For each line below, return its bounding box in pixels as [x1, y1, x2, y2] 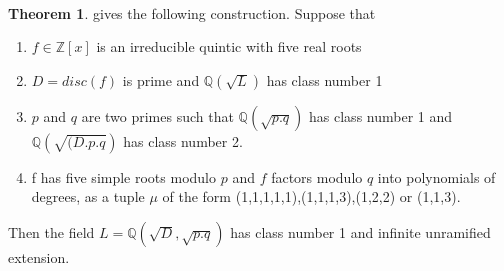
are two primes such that [81, 105, 234, 126]
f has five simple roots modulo [31, 166, 217, 187]
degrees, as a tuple [31, 186, 145, 207]
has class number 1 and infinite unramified [230, 221, 491, 242]
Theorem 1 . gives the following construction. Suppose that [8, 2, 376, 23]
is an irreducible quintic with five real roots [96, 36, 362, 57]
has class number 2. [123, 130, 243, 151]
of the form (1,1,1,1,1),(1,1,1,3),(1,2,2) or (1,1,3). [162, 186, 461, 207]
